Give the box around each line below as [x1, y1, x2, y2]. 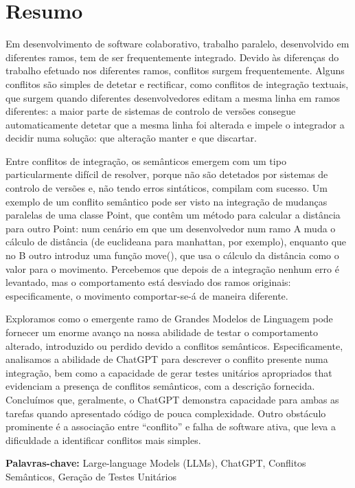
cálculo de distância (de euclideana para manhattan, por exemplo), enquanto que [5, 234, 347, 249]
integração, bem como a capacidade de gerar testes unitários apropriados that [5, 365, 332, 379]
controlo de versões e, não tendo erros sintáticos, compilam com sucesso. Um [5, 181, 328, 195]
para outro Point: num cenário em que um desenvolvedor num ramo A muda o [5, 221, 336, 235]
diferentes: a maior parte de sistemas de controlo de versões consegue [5, 104, 296, 118]
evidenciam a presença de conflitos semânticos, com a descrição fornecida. [5, 379, 315, 393]
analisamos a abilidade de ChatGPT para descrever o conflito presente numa [5, 352, 328, 366]
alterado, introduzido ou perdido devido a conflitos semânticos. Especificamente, [5, 338, 343, 353]
